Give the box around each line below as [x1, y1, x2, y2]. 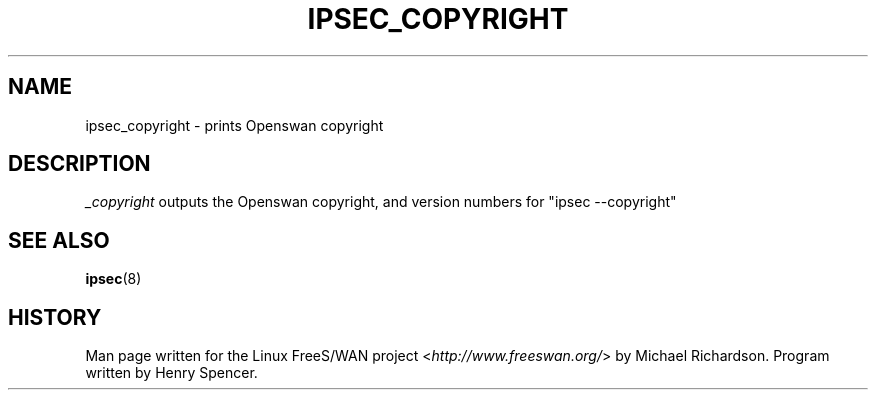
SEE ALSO [8, 227, 110, 253]
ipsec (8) [85, 270, 142, 288]
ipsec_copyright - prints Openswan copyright [85, 116, 384, 134]
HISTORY [8, 304, 102, 330]
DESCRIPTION [8, 151, 151, 177]
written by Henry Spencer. [85, 364, 258, 382]
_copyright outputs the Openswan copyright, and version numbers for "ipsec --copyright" [85, 193, 677, 211]
